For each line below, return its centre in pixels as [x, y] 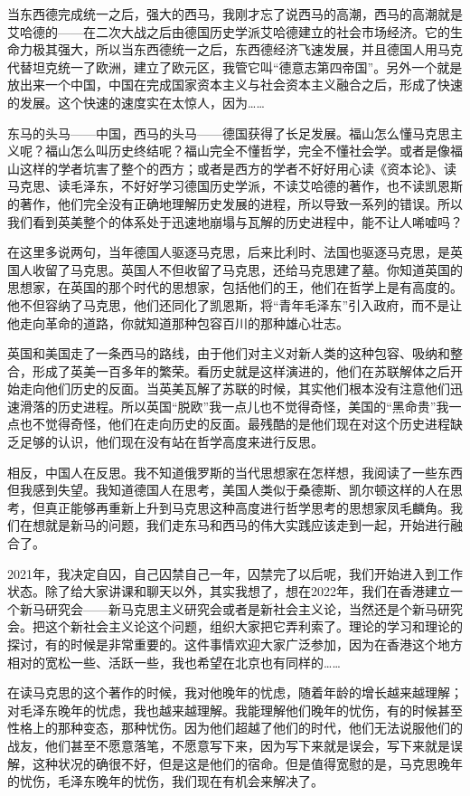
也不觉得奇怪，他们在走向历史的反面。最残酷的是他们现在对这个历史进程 [235, 424]
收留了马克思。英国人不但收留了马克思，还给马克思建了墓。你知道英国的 [247, 269]
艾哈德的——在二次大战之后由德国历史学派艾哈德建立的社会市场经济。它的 [229, 31]
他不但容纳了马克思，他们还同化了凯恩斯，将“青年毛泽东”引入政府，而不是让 [235, 304]
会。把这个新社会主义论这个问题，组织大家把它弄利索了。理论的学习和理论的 [235, 626]
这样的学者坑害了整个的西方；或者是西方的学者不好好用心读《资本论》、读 [238, 168]
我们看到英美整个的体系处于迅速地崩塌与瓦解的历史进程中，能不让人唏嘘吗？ [235, 221]
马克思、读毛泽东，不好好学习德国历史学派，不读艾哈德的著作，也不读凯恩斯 [235, 186]
